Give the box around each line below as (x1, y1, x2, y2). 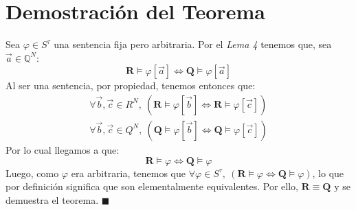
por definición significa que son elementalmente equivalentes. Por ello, (5, 179, 298, 194)
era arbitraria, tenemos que (71, 165, 186, 180)
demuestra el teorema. (5, 192, 99, 207)
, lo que (312, 165, 344, 180)
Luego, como (5, 165, 59, 180)
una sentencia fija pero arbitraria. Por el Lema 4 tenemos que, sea (54, 37, 332, 51)
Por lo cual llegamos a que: (5, 142, 120, 156)
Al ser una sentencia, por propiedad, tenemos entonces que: (5, 78, 256, 93)
